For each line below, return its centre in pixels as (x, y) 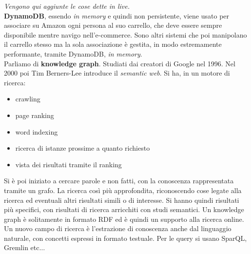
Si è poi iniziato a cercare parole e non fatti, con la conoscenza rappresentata (119, 181)
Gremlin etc (22, 247)
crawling (28, 99)
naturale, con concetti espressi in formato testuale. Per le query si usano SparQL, (125, 238)
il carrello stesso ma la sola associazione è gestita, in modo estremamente (113, 44)
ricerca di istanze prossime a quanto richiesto (83, 148)
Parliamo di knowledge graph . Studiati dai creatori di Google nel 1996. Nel (120, 63)
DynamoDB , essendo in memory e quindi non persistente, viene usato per (117, 15)
